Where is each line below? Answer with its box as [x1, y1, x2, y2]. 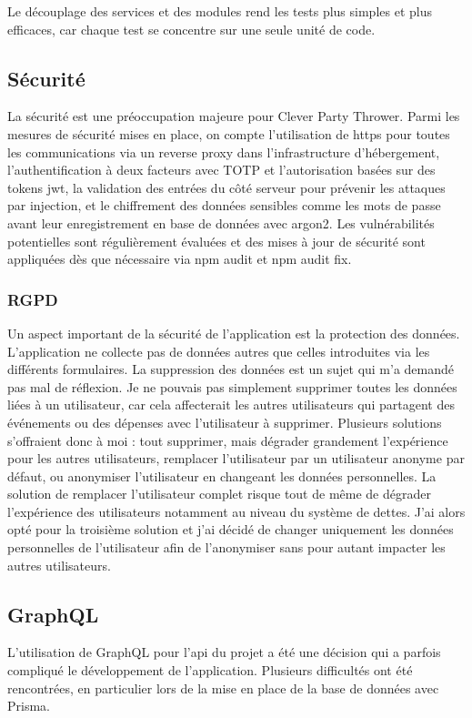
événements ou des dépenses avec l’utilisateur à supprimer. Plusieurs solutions [7, 412, 442, 431]
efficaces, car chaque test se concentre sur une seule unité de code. [7, 19, 376, 38]
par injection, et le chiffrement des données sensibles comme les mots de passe [7, 196, 441, 215]
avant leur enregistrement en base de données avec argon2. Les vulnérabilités [7, 213, 435, 232]
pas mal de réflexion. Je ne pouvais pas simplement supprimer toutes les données [7, 377, 457, 396]
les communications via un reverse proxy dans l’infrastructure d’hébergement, [7, 142, 440, 161]
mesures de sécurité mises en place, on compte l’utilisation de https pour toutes [7, 124, 450, 143]
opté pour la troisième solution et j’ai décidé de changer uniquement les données [7, 520, 454, 539]
